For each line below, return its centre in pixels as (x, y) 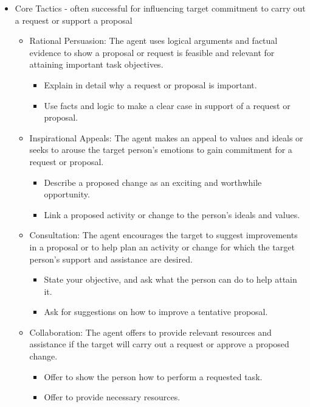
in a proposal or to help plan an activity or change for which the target (162, 246)
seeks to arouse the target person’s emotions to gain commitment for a (161, 150)
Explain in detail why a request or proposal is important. (150, 84)
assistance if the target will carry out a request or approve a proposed (159, 344)
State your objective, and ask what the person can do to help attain (170, 279)
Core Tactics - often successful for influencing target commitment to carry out (160, 8)
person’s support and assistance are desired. (111, 259)
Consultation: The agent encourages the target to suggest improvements (164, 235)
